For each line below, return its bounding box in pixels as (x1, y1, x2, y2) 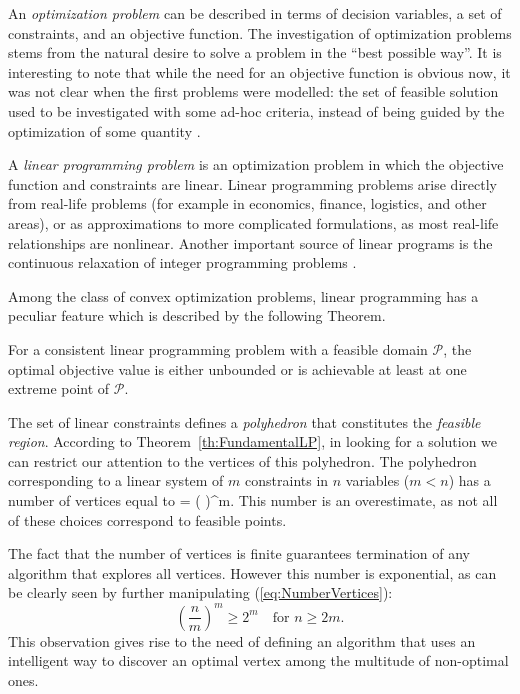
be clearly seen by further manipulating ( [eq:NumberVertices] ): (8, 582, 393, 603)
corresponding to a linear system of (8, 470, 224, 491)
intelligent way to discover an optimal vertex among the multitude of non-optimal (8, 650, 509, 671)
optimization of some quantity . (8, 120, 201, 141)
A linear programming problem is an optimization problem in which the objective (8, 154, 504, 175)
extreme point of (8, 378, 110, 399)
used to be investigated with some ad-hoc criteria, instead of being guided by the (8, 100, 505, 121)
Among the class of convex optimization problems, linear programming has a (8, 285, 479, 306)
